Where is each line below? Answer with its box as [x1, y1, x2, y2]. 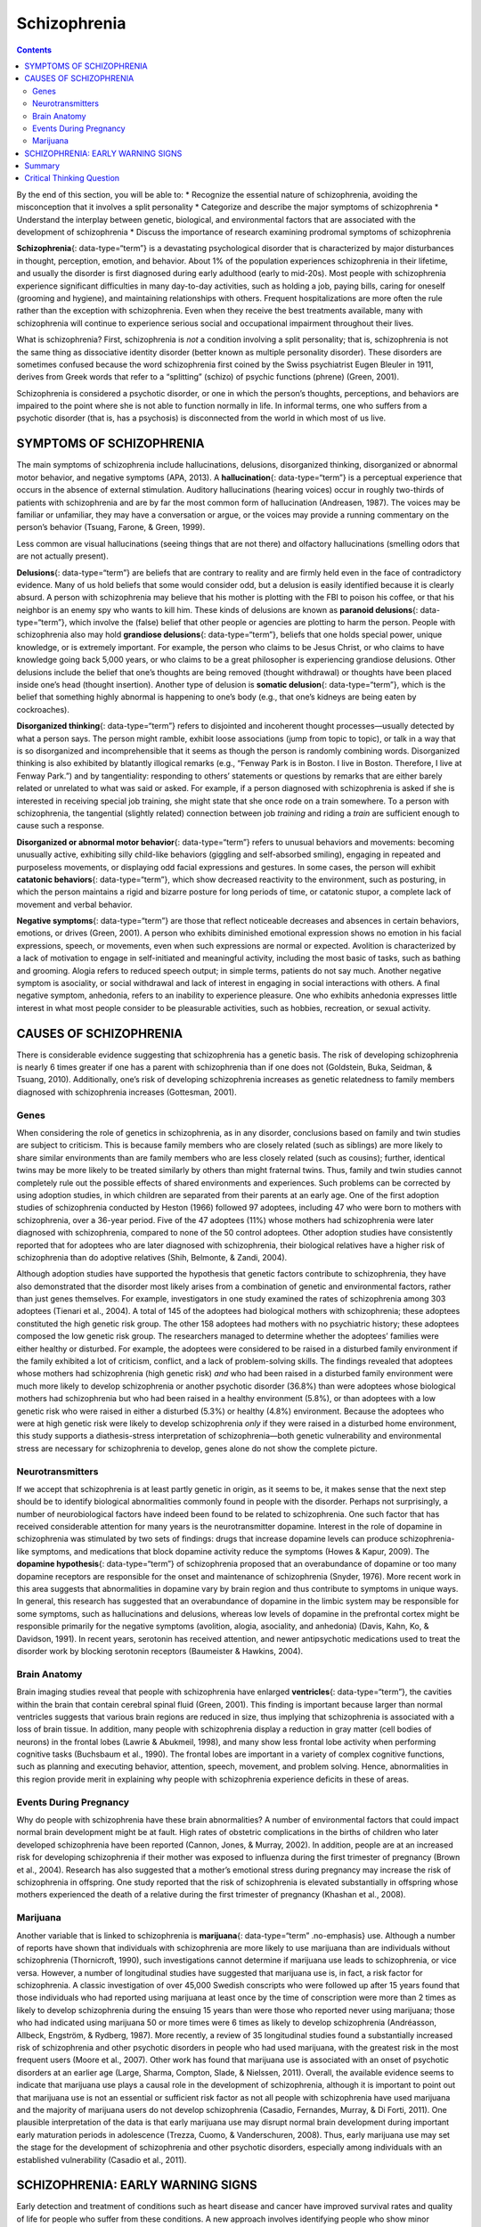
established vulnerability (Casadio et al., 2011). [16, 2154, 187, 2165]
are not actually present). [16, 551, 109, 561]
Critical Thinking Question [24, 173, 120, 184]
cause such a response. [16, 820, 104, 831]
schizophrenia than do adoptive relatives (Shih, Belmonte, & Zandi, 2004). [16, 1252, 288, 1262]
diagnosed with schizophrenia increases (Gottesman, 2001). [16, 1087, 237, 1097]
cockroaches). [16, 704, 70, 714]
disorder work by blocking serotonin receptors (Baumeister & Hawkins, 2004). [16, 1646, 304, 1656]
